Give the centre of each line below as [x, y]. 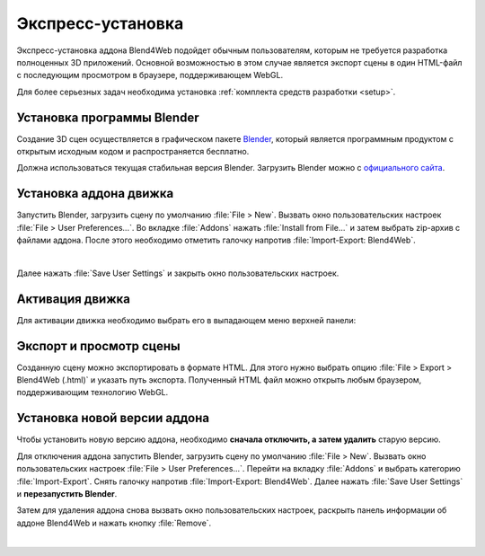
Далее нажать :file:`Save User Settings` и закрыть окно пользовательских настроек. [178, 273]
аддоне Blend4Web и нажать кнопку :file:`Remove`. [114, 523]
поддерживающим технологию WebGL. [93, 393]
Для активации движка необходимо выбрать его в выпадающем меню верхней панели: [186, 320]
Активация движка [73, 299]
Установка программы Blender [108, 117]
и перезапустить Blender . [67, 493]
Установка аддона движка [95, 194]
